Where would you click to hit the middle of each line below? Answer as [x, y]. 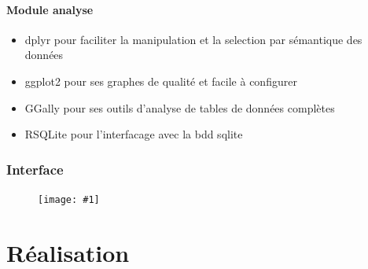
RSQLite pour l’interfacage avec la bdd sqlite [134, 134]
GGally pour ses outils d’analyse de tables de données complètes [180, 107]
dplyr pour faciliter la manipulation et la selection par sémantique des [193, 39]
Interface [35, 169]
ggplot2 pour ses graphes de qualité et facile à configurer [161, 81]
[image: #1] [69, 199]
